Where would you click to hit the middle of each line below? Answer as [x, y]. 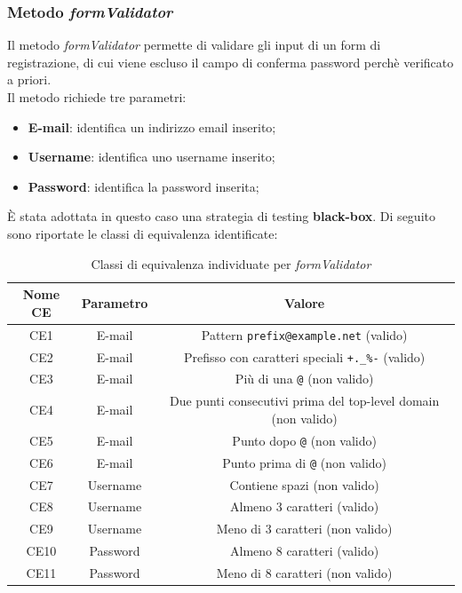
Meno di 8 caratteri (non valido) [304, 572]
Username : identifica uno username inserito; [151, 157]
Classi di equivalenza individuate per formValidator [231, 263]
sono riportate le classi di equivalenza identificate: [143, 233]
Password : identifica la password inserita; [143, 186]
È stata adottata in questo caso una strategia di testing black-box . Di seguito [221, 216]
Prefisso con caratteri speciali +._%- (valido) [305, 356]
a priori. [29, 79]
